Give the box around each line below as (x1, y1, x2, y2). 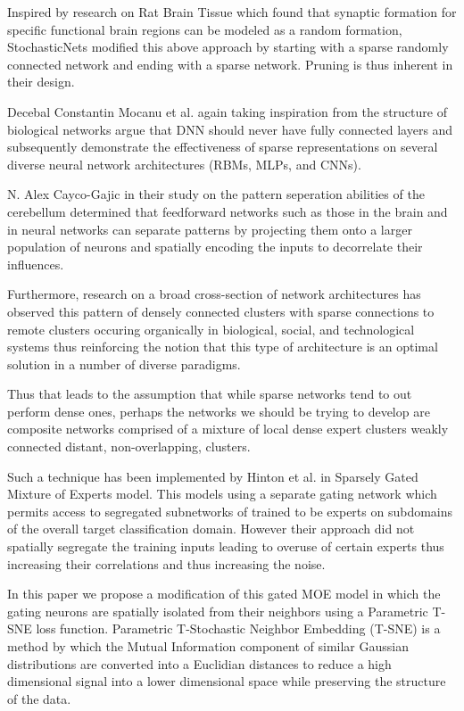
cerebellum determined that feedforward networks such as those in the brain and (7, 202, 448, 220)
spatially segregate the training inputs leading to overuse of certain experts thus (7, 537, 444, 556)
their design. (7, 72, 75, 91)
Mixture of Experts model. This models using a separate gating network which (7, 484, 437, 503)
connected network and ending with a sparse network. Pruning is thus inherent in (7, 54, 453, 73)
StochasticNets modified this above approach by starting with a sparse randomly (7, 37, 449, 56)
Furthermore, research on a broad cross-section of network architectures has (7, 285, 421, 303)
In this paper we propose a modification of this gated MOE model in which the (7, 584, 441, 603)
